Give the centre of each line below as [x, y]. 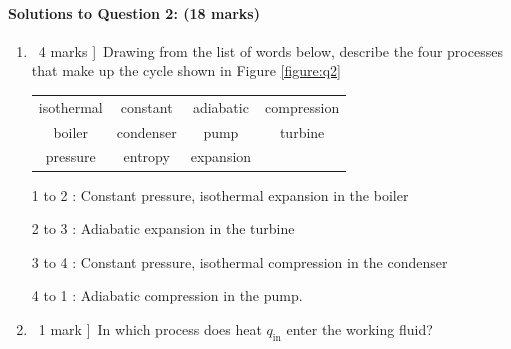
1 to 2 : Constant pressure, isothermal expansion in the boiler [220, 194]
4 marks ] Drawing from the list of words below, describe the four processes [270, 50]
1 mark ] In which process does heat [150, 328]
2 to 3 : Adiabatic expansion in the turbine [163, 228]
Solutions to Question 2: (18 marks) [134, 12]
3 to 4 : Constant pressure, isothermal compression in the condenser [239, 261]
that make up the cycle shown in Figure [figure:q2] [186, 70]
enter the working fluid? [359, 328]
